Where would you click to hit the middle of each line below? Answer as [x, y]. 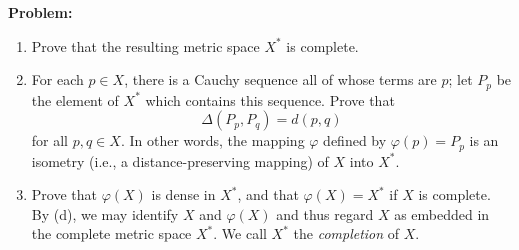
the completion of [346, 233]
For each [57, 79]
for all [50, 140]
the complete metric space [111, 233]
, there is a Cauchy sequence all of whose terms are [280, 79]
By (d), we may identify [105, 213]
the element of [75, 99]
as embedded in [442, 213]
